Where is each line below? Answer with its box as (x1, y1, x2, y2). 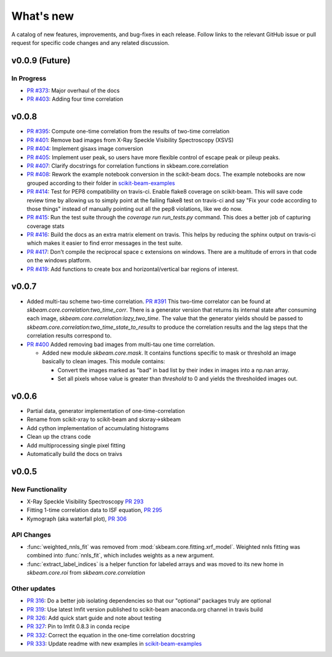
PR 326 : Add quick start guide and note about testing (26, 615, 162, 622)
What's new (11, 9, 74, 23)
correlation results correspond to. (26, 332, 112, 339)
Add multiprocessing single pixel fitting (26, 441, 125, 449)
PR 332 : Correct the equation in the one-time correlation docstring (26, 631, 196, 639)
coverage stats (26, 222, 65, 230)
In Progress (11, 74, 47, 82)
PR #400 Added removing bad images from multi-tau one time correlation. (26, 340, 215, 348)
